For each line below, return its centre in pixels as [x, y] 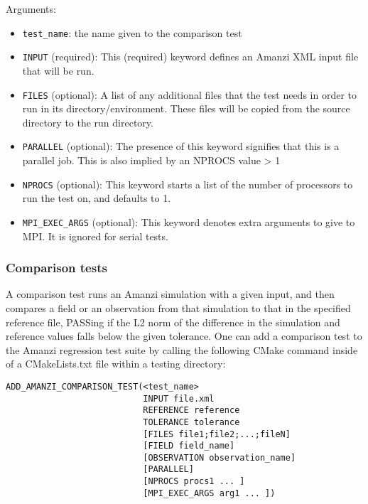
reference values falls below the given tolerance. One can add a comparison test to [184, 336]
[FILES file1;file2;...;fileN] [217, 434]
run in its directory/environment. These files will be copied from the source [186, 108]
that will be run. [58, 70]
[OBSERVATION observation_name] [220, 457]
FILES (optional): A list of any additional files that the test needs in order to [189, 94]
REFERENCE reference [191, 411]
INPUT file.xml [179, 398]
